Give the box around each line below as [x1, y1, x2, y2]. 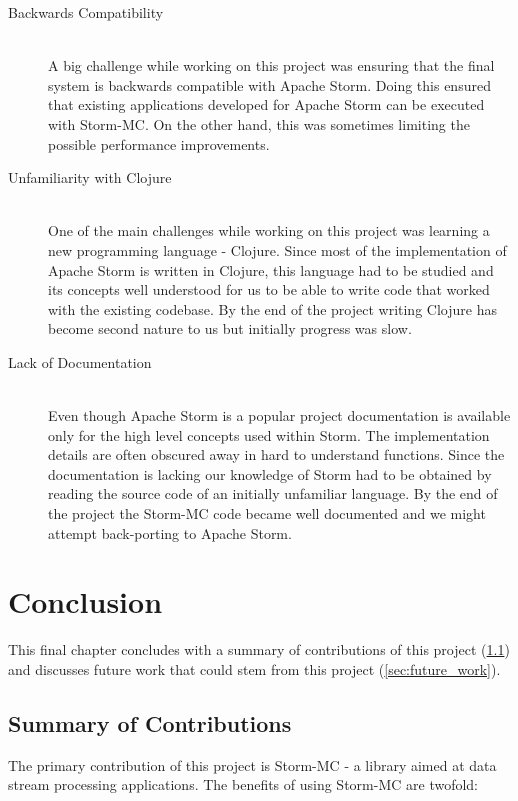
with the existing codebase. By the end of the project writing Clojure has [48, 298, 497, 319]
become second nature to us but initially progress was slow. [48, 318, 412, 339]
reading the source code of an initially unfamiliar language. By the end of [48, 483, 498, 504]
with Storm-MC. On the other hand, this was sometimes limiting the [48, 113, 470, 134]
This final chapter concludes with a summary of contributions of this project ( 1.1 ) [8, 639, 510, 660]
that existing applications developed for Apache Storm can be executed [48, 94, 485, 115]
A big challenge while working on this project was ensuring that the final [48, 55, 495, 76]
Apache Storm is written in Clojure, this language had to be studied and [48, 259, 494, 280]
